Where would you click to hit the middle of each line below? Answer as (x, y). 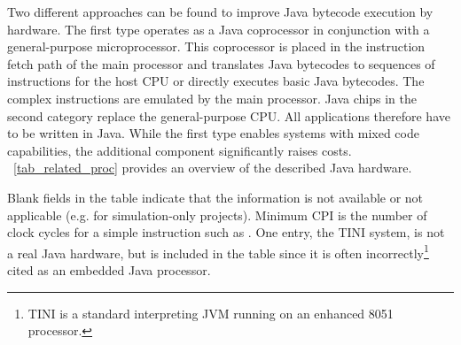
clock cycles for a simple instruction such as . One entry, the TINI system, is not (226, 232)
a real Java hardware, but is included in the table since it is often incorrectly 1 (218, 251)
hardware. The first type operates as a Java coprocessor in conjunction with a (219, 29)
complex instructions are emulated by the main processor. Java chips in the (212, 98)
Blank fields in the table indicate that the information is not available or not (215, 197)
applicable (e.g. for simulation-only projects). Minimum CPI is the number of (217, 215)
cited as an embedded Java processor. (109, 269)
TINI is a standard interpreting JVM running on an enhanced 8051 (211, 313)
